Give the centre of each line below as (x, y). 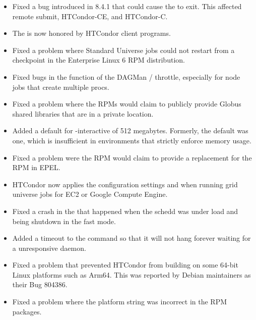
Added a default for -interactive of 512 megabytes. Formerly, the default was (130, 130)
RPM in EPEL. (36, 167)
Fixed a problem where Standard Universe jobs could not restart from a (123, 50)
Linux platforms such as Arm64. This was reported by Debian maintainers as (132, 274)
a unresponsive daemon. (49, 248)
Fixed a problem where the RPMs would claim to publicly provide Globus (127, 104)
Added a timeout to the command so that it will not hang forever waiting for (132, 238)
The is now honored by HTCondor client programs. (91, 33)
